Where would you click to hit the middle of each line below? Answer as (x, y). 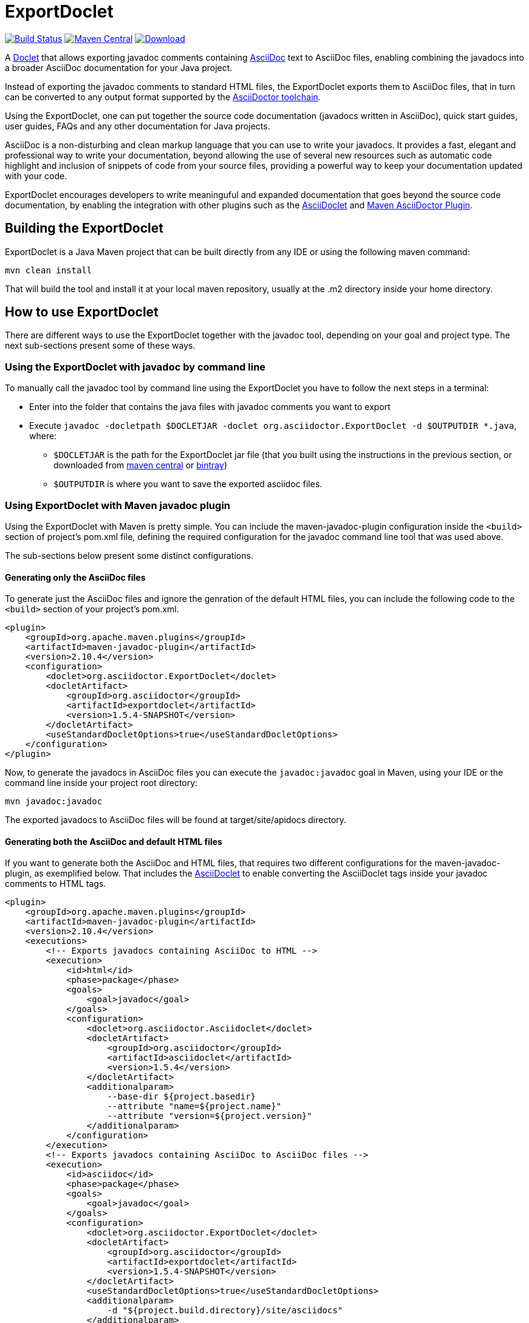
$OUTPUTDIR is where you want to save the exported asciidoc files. (188, 484)
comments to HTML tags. (56, 884)
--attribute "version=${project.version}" (210, 1116)
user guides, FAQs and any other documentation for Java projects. (138, 126)
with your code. (36, 176)
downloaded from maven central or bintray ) (140, 465)
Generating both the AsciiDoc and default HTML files (114, 841)
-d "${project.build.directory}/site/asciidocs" (225, 1311)
